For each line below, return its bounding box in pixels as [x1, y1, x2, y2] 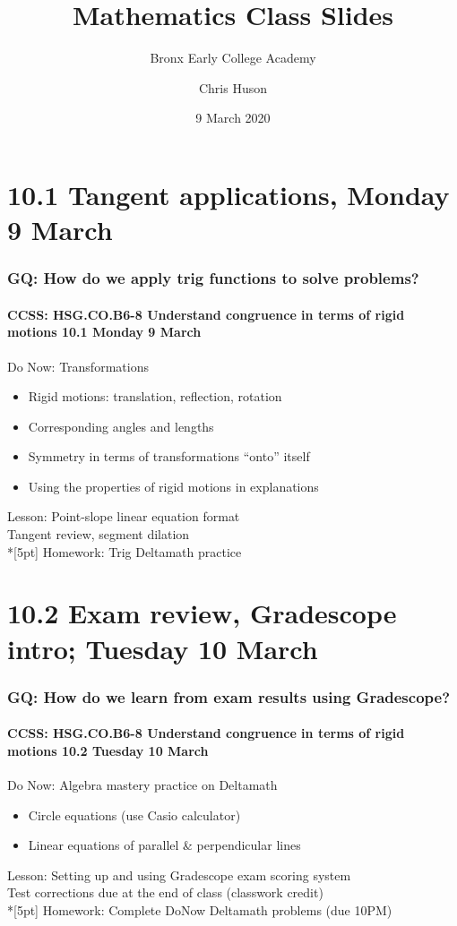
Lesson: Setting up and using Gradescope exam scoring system [7, 865, 351, 884]
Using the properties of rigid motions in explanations [28, 476, 319, 495]
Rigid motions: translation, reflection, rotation [28, 387, 282, 406]
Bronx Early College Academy [150, 48, 316, 67]
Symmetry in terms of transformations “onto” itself [28, 447, 310, 466]
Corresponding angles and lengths [28, 416, 214, 435]
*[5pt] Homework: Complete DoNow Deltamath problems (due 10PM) [7, 901, 392, 920]
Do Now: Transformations [7, 356, 149, 375]
